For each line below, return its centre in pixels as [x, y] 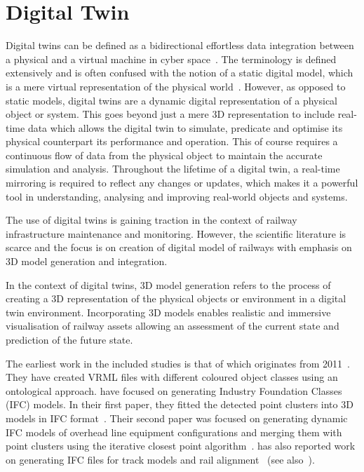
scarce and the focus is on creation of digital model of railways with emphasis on [179, 247]
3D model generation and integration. [87, 261]
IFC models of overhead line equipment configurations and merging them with [174, 432]
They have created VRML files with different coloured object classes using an [172, 377]
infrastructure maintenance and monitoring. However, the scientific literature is [176, 233]
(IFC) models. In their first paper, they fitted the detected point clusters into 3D [180, 404]
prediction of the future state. [69, 339]
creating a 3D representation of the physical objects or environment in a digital [176, 298]
